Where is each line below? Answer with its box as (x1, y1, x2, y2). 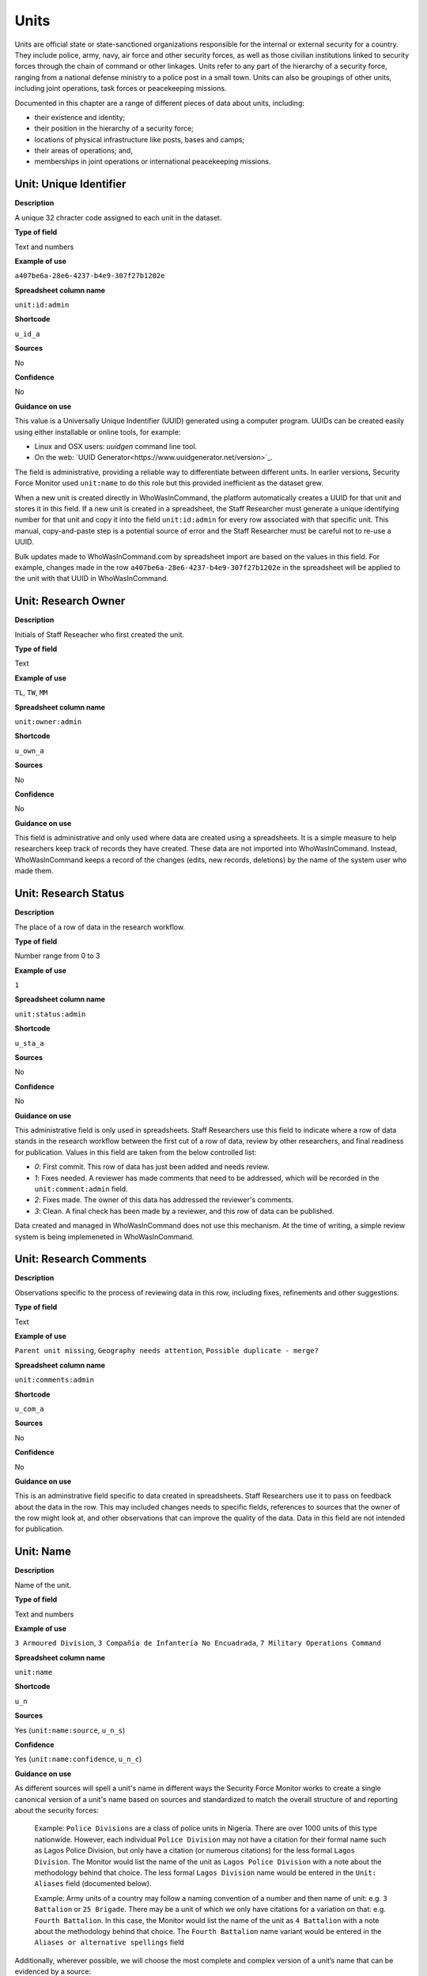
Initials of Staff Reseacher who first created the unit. (14, 629, 185, 639)
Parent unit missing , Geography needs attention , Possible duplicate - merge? (14, 1346, 319, 1356)
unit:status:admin (14, 1009, 86, 1019)
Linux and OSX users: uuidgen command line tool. (34, 442, 198, 451)
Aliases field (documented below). (34, 1879, 152, 1888)
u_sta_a (14, 1039, 45, 1047)
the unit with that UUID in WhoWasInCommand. (14, 574, 169, 583)
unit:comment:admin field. (34, 1184, 128, 1194)
